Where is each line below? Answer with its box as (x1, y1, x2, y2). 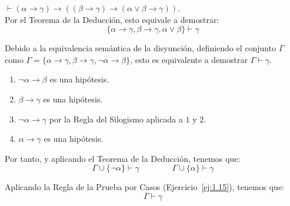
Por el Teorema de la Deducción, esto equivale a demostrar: (5, 13, 219, 25)
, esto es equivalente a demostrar (130, 53, 248, 65)
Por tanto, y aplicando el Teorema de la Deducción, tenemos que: (5, 152, 241, 164)
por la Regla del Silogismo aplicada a (49, 112, 183, 125)
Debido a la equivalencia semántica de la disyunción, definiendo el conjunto (5, 42, 276, 54)
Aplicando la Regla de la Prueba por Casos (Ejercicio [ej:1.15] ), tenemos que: (5, 181, 285, 193)
